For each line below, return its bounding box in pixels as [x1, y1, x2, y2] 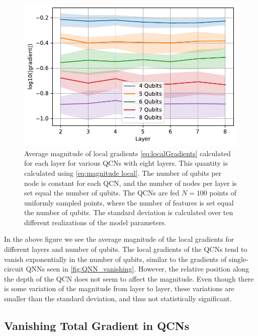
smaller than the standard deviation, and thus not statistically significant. [4, 293, 232, 304]
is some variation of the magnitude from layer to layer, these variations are [4, 283, 234, 294]
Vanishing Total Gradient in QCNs [4, 318, 190, 333]
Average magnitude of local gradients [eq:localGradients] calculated [24, 148, 231, 158]
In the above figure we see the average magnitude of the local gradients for [4, 234, 234, 244]
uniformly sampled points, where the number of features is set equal [24, 197, 234, 208]
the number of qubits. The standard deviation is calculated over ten [24, 207, 233, 218]
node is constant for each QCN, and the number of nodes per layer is [24, 177, 237, 188]
